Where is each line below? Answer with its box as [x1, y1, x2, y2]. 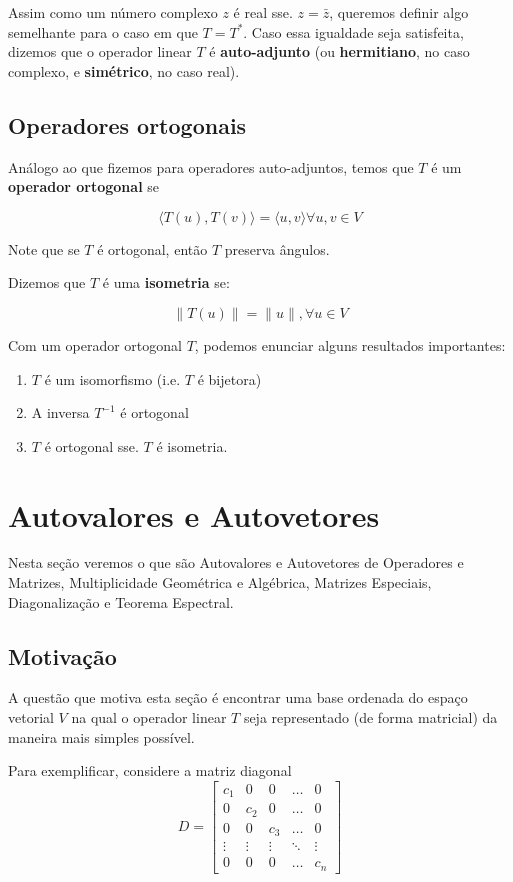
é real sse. [233, 2, 293, 22]
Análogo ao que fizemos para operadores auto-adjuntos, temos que [8, 156, 414, 177]
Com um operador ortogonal [8, 334, 182, 355]
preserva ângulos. [224, 238, 330, 259]
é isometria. [156, 435, 228, 456]
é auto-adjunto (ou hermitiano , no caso [209, 41, 470, 62]
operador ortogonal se [8, 176, 160, 197]
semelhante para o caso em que [8, 21, 198, 42]
